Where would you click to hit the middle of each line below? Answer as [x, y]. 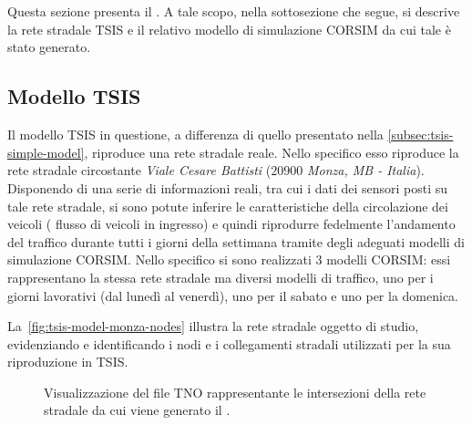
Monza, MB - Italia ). [365, 170]
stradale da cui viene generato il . [137, 410]
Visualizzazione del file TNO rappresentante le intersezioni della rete [235, 392]
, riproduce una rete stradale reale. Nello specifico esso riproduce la [272, 152]
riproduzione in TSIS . [68, 362]
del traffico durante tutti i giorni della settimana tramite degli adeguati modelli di [236, 241]
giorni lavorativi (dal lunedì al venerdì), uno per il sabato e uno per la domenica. [233, 295]
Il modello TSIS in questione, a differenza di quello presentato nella [195, 135]
